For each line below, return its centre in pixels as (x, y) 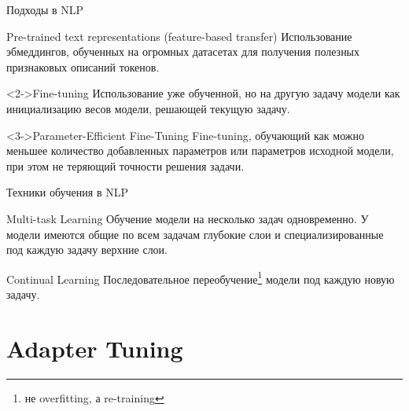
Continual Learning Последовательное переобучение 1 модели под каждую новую (201, 277)
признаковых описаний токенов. (83, 66)
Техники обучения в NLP (67, 192)
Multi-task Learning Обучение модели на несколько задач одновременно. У (188, 218)
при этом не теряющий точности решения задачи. (125, 165)
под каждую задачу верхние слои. (87, 250)
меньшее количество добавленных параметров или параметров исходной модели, (200, 150)
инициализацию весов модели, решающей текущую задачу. (148, 108)
